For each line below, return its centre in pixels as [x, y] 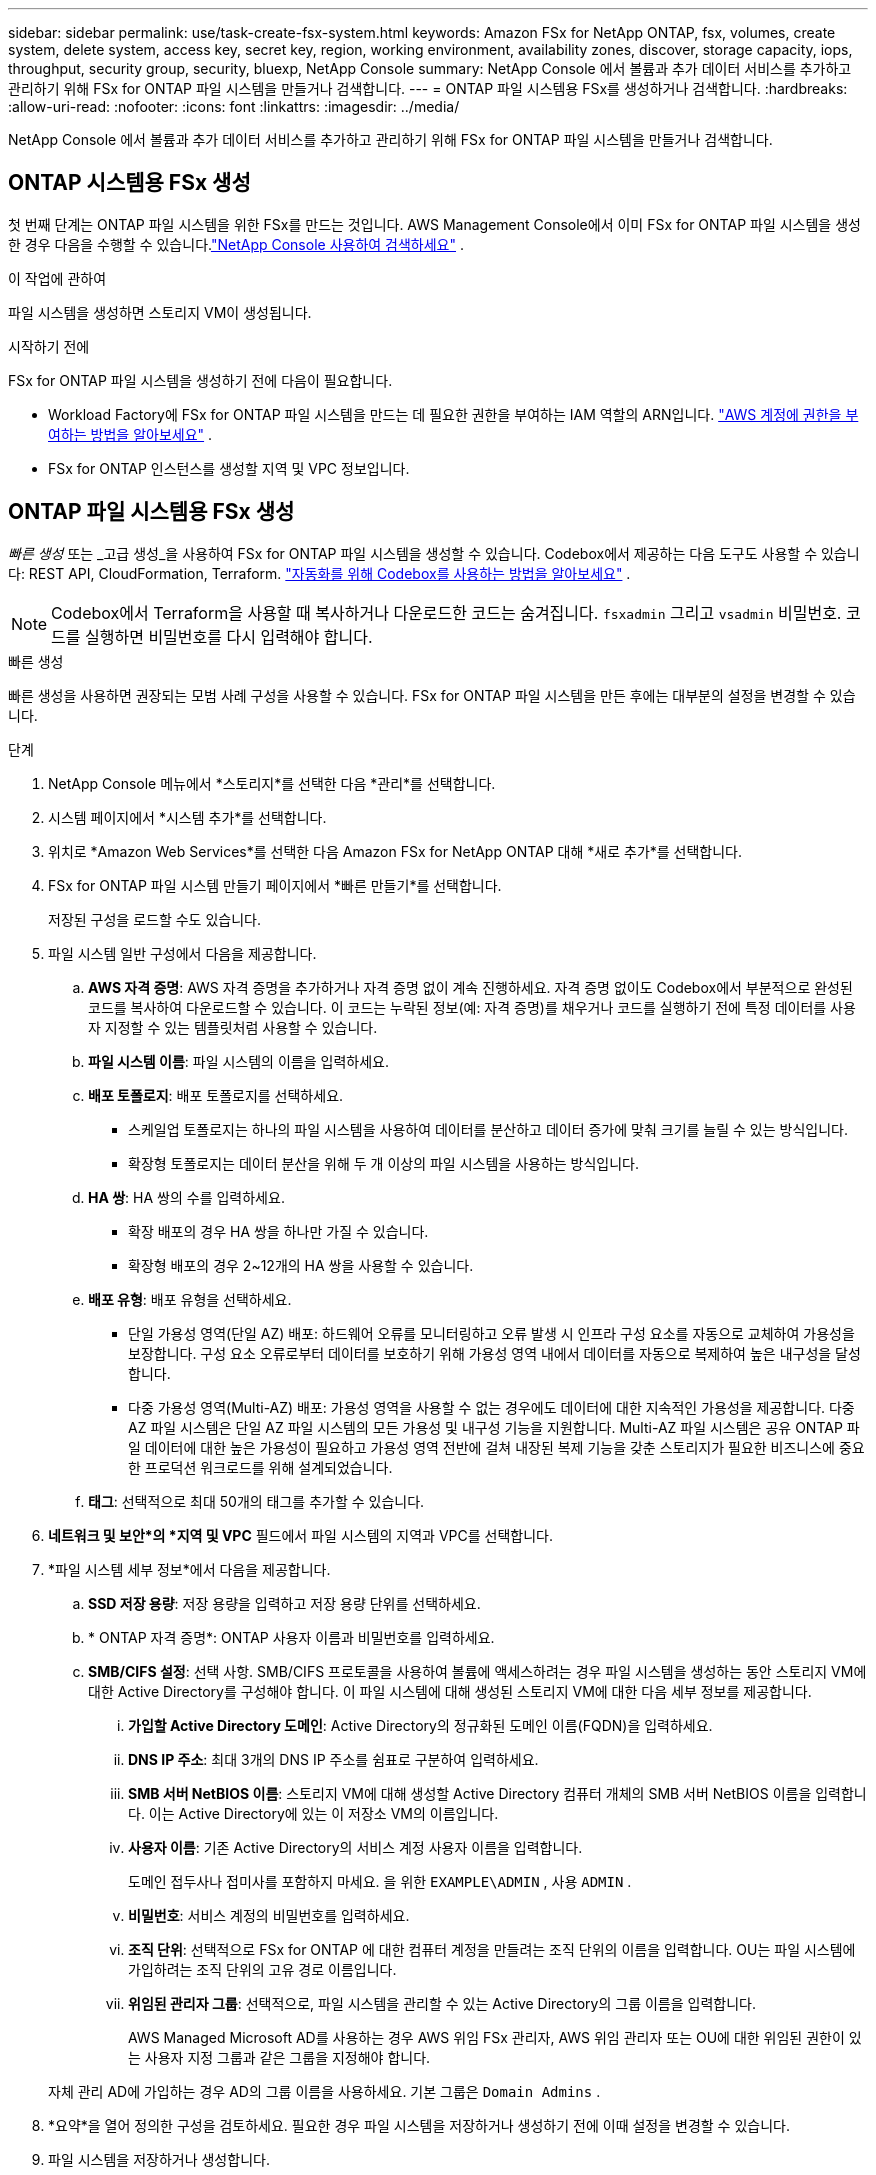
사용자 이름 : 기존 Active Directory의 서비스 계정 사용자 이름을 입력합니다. [355, 1847]
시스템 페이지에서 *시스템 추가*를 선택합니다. [187, 817]
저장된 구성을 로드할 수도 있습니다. [154, 919]
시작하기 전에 [49, 346]
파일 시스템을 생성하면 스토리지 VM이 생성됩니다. [160, 312]
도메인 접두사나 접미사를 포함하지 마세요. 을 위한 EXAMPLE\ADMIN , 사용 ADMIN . [380, 1881]
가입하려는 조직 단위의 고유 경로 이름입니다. [262, 1969]
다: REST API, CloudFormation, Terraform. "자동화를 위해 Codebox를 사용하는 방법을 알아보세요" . [319, 573]
